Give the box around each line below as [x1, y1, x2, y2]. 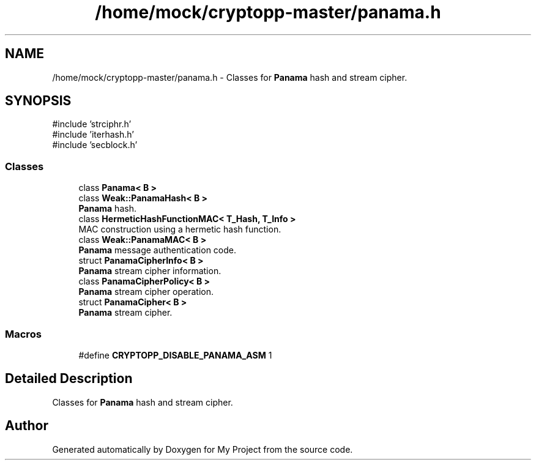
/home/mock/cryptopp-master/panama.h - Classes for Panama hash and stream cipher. [52, 72, 408, 83]
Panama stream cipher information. [78, 266, 221, 277]
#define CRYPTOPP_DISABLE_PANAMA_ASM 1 [78, 349, 272, 360]
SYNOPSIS [5, 93, 72, 109]
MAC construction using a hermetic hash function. [78, 224, 281, 235]
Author [5, 418, 48, 434]
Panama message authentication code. [78, 245, 236, 256]
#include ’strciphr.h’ [52, 119, 132, 130]
